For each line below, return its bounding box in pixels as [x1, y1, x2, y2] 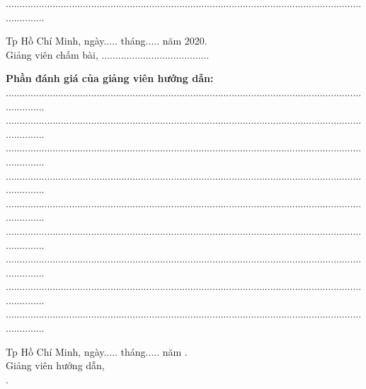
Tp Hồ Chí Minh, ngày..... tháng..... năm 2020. [6, 33, 207, 48]
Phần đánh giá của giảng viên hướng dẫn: [6, 71, 214, 86]
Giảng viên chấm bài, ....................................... [6, 47, 210, 62]
